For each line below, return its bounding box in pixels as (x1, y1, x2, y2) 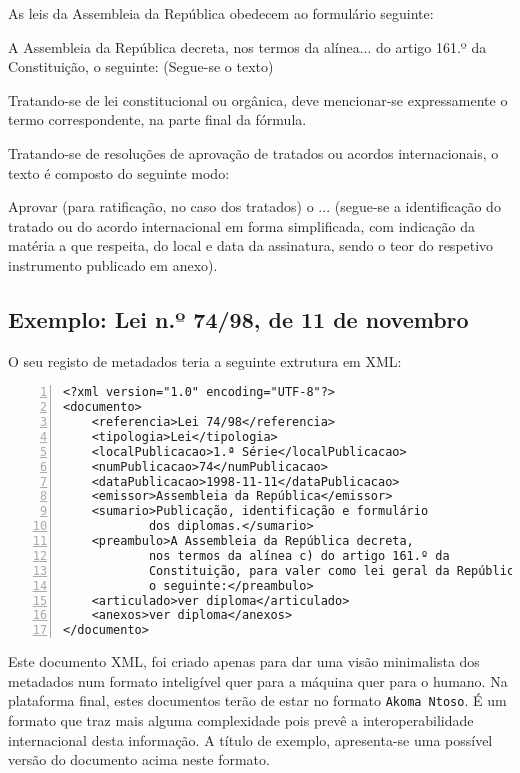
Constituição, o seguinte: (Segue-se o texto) (8, 56, 274, 77)
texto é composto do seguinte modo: (8, 162, 230, 183)
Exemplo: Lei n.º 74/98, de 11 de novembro (8, 303, 469, 334)
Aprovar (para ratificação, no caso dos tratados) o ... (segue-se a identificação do (8, 196, 501, 217)
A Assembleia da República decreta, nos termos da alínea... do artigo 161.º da (8, 36, 487, 57)
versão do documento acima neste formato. (8, 749, 270, 770)
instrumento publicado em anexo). (8, 254, 218, 275)
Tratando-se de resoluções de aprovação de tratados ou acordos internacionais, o (8, 142, 499, 163)
